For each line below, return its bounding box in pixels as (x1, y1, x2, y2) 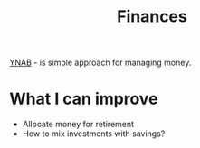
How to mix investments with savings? (22, 128, 166, 139)
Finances (117, 6, 187, 27)
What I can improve (9, 88, 158, 109)
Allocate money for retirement (22, 119, 134, 130)
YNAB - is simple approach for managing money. (9, 57, 192, 69)
